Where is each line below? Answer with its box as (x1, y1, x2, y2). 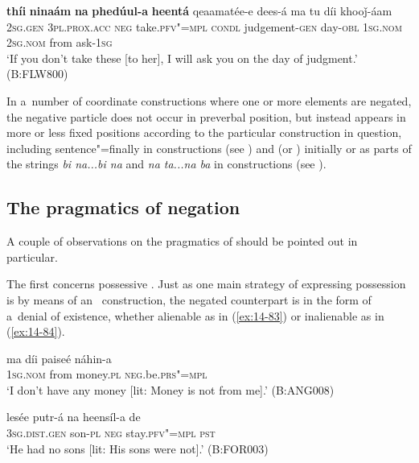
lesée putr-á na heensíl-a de (6, 408, 141, 425)
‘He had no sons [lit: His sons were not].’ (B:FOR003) (6, 440, 269, 457)
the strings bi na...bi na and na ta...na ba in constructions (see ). (6, 155, 327, 172)
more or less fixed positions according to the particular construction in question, (6, 124, 402, 141)
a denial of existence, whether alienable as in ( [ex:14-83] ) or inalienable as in (6, 307, 384, 324)
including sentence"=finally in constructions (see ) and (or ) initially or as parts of (6, 139, 412, 156)
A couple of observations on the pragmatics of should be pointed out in (6, 233, 358, 250)
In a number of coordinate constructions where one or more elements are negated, (6, 92, 412, 109)
